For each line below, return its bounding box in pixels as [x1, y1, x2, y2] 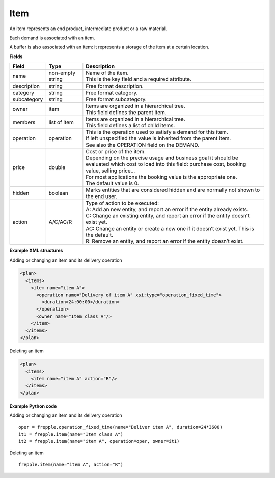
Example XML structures [9, 247, 63, 254]
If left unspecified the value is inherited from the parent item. [86, 135, 231, 142]
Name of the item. [86, 69, 129, 76]
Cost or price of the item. [86, 148, 146, 155]
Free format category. [86, 89, 138, 96]
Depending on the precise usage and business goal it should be [86, 154, 239, 161]
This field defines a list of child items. [86, 122, 175, 129]
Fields [9, 53, 23, 60]
